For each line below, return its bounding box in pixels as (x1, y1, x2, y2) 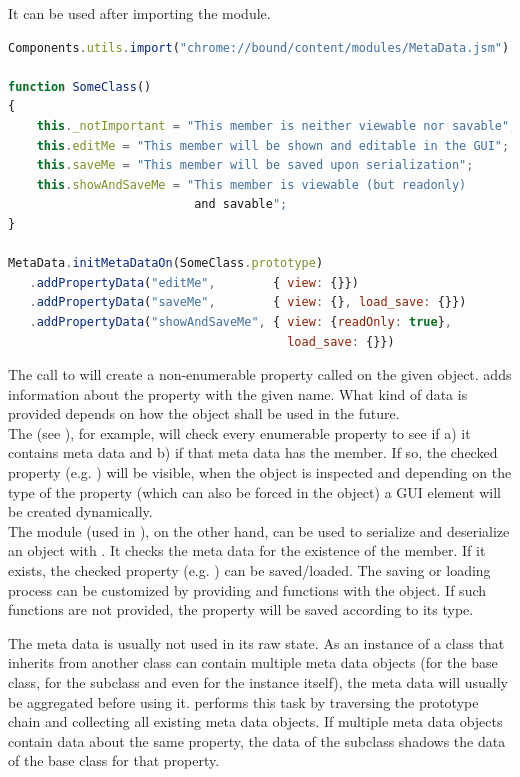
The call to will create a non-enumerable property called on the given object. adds (8, 364, 512, 385)
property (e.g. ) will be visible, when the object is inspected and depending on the (8, 462, 512, 483)
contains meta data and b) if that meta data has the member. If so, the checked (8, 442, 498, 463)
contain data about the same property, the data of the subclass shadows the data (8, 730, 506, 751)
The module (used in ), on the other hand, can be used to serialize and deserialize (8, 520, 510, 541)
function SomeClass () (8, 79, 152, 94)
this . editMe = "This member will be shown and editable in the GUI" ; (36, 138, 510, 153)
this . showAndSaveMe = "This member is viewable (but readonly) (36, 177, 467, 192)
